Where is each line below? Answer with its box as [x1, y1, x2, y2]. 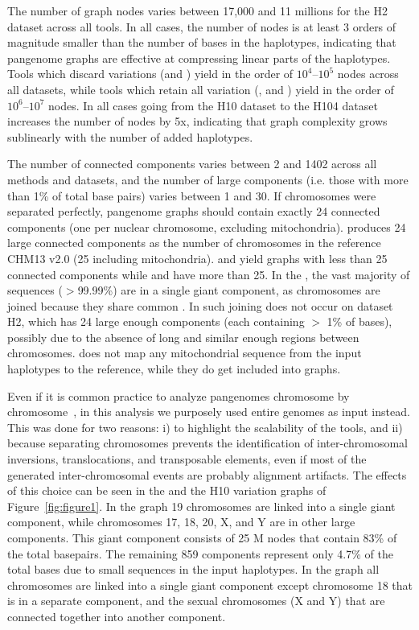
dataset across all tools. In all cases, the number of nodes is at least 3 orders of [7, 18, 396, 35]
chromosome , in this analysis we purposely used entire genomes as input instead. [7, 403, 410, 420]
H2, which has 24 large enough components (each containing [7, 313, 305, 330]
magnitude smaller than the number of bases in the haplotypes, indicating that [7, 34, 396, 51]
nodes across [337, 65, 399, 82]
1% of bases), [327, 313, 392, 330]
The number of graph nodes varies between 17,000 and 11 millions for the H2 [7, 2, 388, 19]
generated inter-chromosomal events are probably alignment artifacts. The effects [7, 466, 407, 483]
